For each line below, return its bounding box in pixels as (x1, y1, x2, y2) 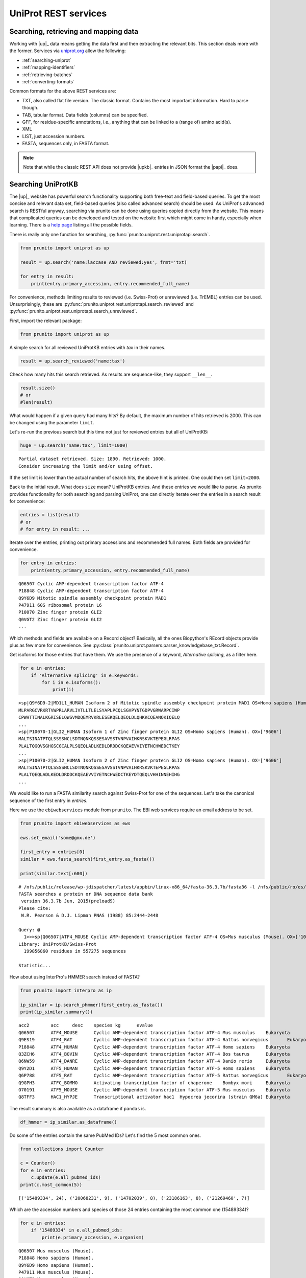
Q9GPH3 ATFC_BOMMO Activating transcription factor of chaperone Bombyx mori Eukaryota (18, 1080, 290, 1086)
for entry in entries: (20, 560, 77, 566)
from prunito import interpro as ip (20, 988, 112, 994)
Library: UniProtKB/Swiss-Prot (18, 941, 97, 947)
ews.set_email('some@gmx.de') (20, 835, 96, 840)
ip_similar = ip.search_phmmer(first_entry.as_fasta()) (20, 1002, 163, 1008)
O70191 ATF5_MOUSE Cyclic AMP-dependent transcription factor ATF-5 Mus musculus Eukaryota (18, 1087, 290, 1092)
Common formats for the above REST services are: (9, 88, 117, 94)
